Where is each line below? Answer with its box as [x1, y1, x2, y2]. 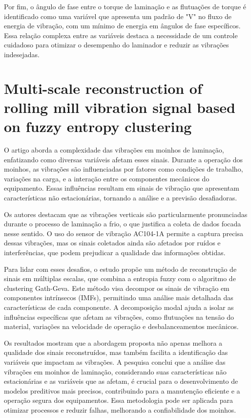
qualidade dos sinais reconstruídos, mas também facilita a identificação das [4, 347, 228, 357]
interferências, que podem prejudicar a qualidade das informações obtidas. [4, 247, 226, 257]
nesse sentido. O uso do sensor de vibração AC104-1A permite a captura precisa [4, 228, 243, 238]
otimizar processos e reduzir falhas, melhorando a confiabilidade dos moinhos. [4, 404, 236, 415]
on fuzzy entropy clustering [4, 116, 192, 136]
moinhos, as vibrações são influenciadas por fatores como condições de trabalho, [4, 164, 243, 174]
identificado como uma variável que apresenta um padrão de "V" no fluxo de [4, 11, 232, 21]
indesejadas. [4, 49, 40, 59]
